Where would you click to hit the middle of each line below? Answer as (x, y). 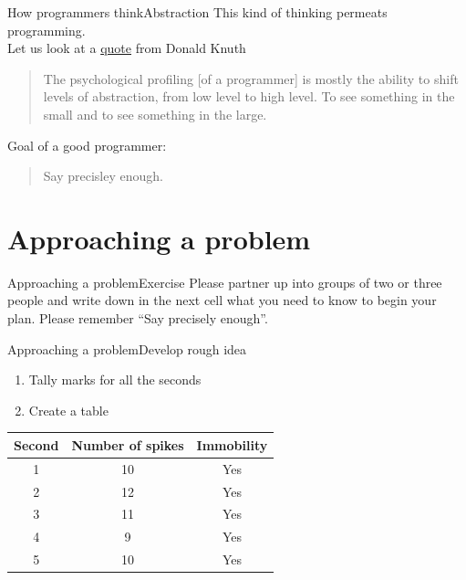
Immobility (232, 444)
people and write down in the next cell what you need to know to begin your (222, 300)
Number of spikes (128, 444)
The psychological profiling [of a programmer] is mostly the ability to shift (251, 78)
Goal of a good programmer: (87, 145)
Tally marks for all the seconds (115, 380)
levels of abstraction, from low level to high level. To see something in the (249, 96)
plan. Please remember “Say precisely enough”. (138, 318)
